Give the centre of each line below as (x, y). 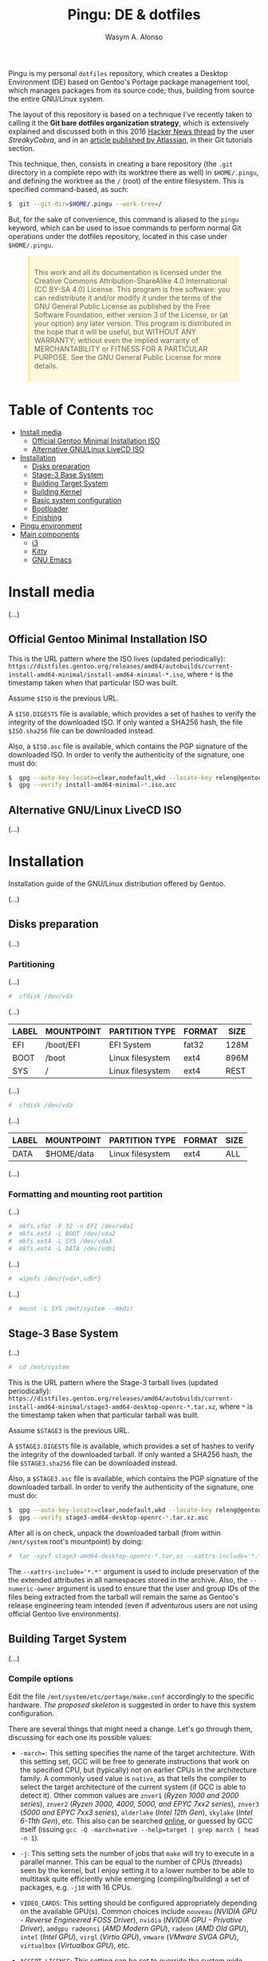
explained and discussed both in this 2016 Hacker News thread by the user (131, 131)
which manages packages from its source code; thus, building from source (132, 90)
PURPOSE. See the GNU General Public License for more (128, 357)
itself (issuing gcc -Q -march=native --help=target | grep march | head (139, 1829)
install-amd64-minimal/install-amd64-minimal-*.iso (96, 675)
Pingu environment (51, 525)
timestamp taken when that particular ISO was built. (93, 682)
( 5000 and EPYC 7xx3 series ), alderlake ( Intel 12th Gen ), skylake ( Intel (136, 1812)
